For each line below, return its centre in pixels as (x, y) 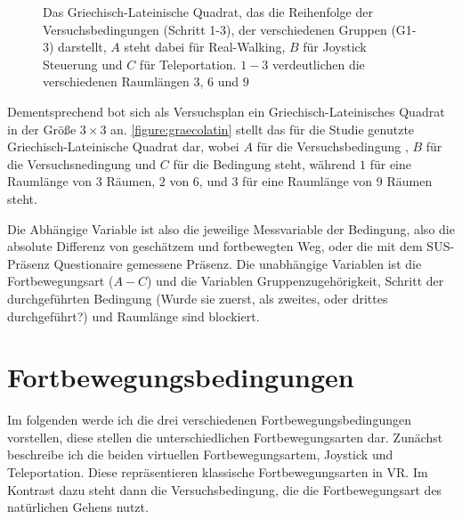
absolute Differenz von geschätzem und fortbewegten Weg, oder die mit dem (215, 246)
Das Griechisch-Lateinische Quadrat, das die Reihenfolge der (208, 12)
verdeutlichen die (318, 64)
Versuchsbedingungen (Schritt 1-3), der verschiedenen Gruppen (215, 29)
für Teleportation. (188, 64)
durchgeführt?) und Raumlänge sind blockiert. (134, 316)
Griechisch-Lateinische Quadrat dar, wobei (123, 146)
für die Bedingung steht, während (264, 163)
